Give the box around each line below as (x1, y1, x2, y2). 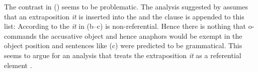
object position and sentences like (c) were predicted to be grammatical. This (4, 40, 242, 51)
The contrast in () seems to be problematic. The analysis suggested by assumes (4, 1, 248, 11)
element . (4, 60, 32, 70)
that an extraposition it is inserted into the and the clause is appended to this (4, 11, 244, 21)
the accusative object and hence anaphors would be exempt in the (39, 30, 242, 41)
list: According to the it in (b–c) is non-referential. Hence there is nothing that (4, 21, 246, 31)
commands (4, 30, 37, 41)
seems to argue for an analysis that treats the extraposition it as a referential (4, 50, 241, 60)
